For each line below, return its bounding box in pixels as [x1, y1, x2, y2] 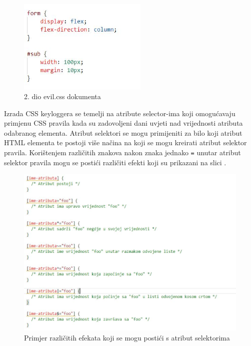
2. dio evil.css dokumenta [24, 91, 101, 102]
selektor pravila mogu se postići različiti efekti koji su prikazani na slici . [4, 157, 226, 167]
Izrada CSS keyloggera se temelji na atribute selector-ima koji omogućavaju [4, 108, 235, 118]
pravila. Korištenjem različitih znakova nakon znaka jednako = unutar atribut [4, 147, 241, 158]
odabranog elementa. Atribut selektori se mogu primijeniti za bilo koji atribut [4, 127, 242, 138]
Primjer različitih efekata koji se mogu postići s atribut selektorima [24, 332, 230, 342]
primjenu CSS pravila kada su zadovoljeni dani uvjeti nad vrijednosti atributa [4, 118, 243, 128]
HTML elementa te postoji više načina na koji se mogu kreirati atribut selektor [4, 137, 247, 148]
